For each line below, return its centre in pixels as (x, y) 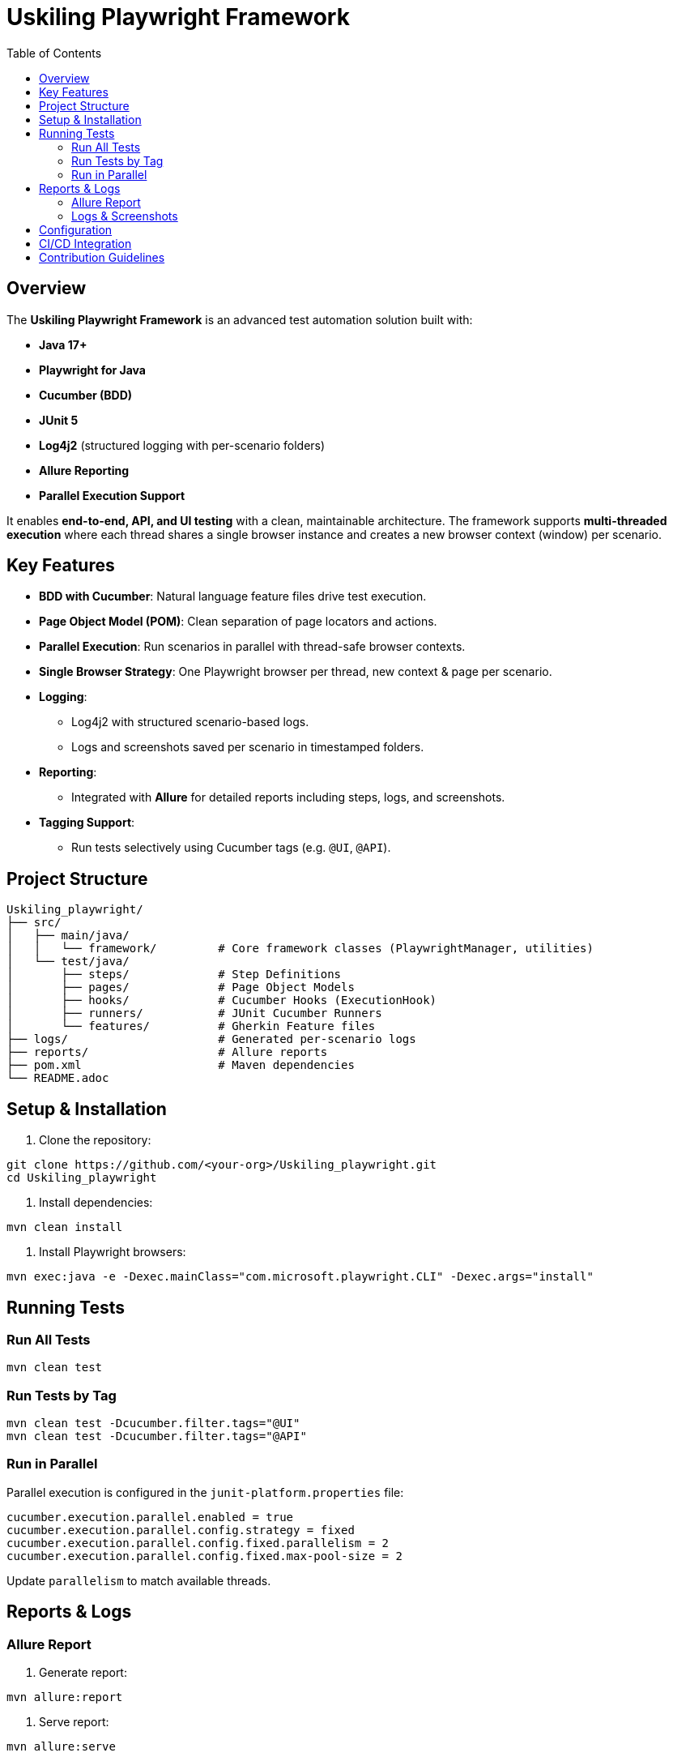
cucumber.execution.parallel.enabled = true (150, 1517)
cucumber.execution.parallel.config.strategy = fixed (181, 1530)
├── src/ (34, 923)
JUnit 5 (59, 420)
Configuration (76, 229)
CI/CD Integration (85, 243)
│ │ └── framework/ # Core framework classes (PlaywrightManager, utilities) (300, 949)
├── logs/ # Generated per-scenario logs (211, 1039)
